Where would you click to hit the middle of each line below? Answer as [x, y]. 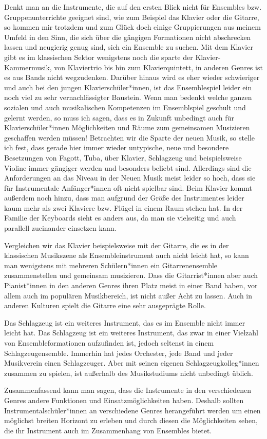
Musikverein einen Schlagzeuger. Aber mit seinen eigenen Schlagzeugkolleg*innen [132, 363]
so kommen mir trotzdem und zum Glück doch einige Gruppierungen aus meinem [132, 27]
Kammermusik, [28, 67]
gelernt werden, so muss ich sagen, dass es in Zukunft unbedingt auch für [119, 117]
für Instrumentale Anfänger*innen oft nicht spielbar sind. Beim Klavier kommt [128, 187]
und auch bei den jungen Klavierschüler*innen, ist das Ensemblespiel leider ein [128, 87]
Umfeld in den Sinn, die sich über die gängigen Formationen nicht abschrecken [128, 37]
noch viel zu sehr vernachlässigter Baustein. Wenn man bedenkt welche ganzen [128, 97]
